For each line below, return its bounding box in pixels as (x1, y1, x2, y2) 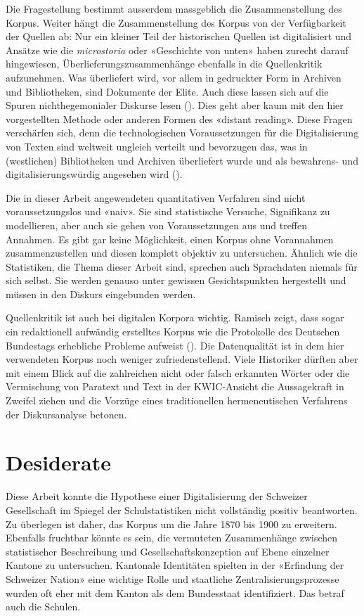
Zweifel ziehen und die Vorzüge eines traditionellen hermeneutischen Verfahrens (6, 393, 348, 408)
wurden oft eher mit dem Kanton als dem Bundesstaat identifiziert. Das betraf (6, 585, 344, 600)
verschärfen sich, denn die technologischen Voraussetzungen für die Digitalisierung (6, 125, 359, 140)
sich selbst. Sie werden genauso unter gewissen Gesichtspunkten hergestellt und (6, 273, 346, 288)
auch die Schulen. (6, 599, 81, 614)
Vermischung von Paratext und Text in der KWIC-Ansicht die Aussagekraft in (6, 379, 344, 394)
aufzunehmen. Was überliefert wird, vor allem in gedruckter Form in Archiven (6, 70, 342, 84)
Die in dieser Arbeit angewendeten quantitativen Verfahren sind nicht (6, 190, 306, 205)
